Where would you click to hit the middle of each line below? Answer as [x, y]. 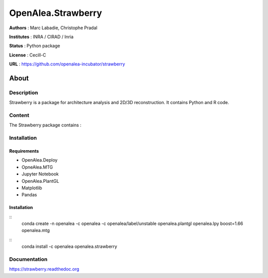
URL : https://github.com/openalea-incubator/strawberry [67, 64]
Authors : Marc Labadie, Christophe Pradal [53, 28]
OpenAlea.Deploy [40, 160]
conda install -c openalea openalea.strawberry [69, 247]
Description [24, 93]
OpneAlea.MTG [37, 167]
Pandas [29, 195]
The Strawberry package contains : [45, 125]
